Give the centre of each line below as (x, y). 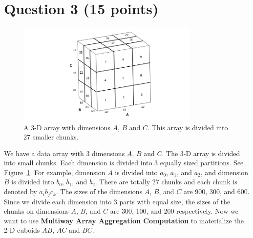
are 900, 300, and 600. (217, 191)
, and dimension (224, 172)
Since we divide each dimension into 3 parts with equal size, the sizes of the (117, 201)
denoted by (21, 191)
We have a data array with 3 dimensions (64, 153)
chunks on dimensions (36, 211)
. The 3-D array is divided (201, 153)
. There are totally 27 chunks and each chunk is (166, 182)
